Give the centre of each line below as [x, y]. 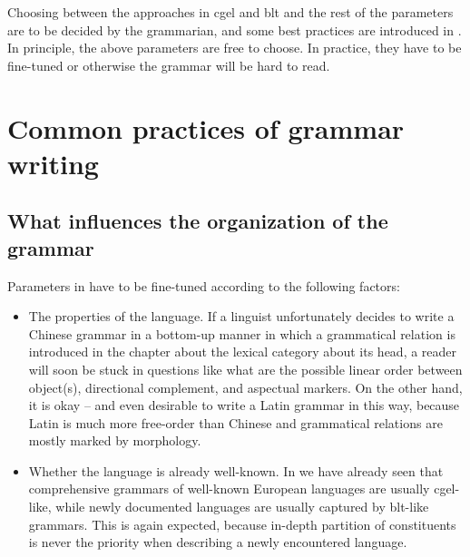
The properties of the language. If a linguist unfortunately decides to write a [241, 316]
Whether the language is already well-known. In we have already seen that [236, 470]
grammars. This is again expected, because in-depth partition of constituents [242, 524]
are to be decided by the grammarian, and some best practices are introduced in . [235, 29]
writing [53, 163]
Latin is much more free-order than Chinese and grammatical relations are [235, 422]
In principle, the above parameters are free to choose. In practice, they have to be [235, 48]
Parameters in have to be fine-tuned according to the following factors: [204, 285]
